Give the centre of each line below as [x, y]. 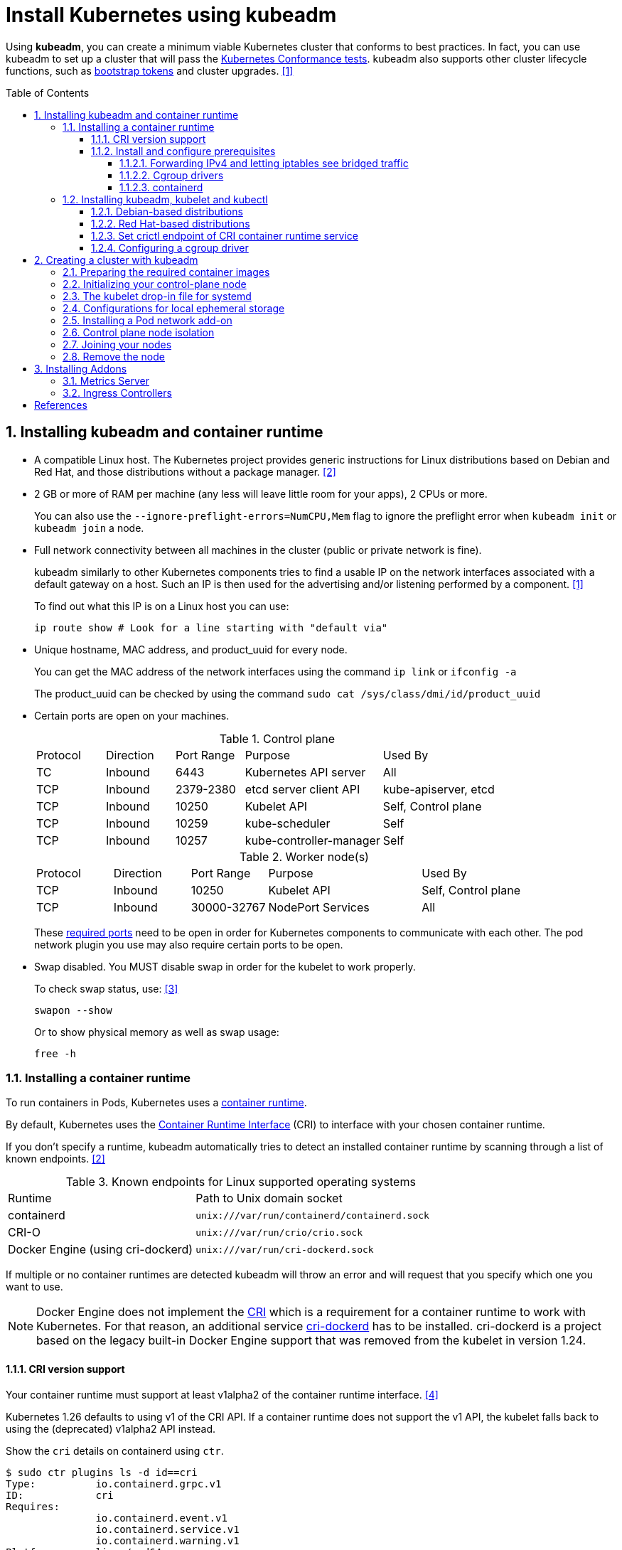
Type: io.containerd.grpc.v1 [114, 1484]
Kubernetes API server [305, 772]
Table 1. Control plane [277, 738]
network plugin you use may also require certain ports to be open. [189, 944]
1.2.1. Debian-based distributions [167, 211]
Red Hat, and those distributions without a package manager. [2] [185, 471]
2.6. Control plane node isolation [139, 332]
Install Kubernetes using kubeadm [171, 15]
